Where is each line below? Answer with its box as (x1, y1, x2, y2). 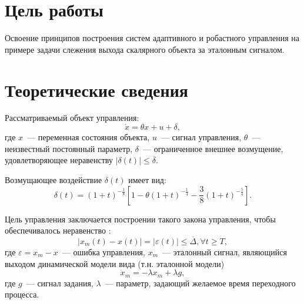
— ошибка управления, (62, 246, 145, 258)
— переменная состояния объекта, (27, 131, 150, 143)
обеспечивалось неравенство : (5, 224, 111, 237)
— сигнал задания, (26, 276, 93, 289)
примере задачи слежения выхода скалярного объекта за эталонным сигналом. (5, 43, 285, 55)
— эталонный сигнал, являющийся (162, 246, 287, 258)
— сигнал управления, (161, 131, 242, 143)
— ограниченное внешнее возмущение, (142, 142, 283, 154)
